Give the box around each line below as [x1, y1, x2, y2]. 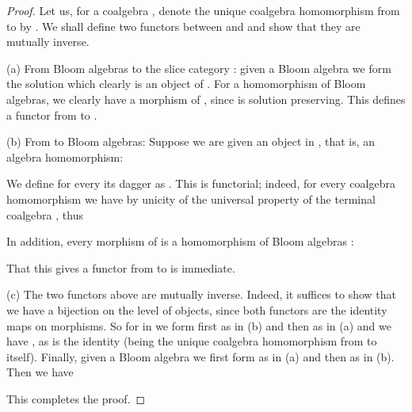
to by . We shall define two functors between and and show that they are [6, 17, 360, 34]
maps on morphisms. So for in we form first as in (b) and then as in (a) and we [6, 317, 391, 334]
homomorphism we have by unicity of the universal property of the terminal [6, 190, 376, 207]
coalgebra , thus [6, 206, 83, 223]
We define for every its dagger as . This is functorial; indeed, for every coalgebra [6, 175, 395, 192]
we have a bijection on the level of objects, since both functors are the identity [6, 301, 387, 318]
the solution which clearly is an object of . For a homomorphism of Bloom [6, 75, 366, 92]
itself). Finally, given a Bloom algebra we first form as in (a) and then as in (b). [6, 348, 395, 364]
